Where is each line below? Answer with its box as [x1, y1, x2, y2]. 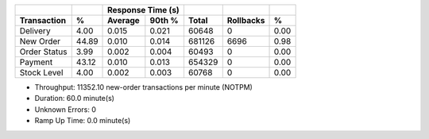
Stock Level [19, 68, 64, 78]
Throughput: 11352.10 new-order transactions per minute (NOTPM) [34, 83, 253, 91]
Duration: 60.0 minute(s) [34, 94, 115, 103]
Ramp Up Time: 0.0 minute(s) [34, 116, 131, 125]
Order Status [19, 46, 68, 57]
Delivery [19, 25, 51, 36]
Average [107, 15, 141, 25]
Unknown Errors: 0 [34, 104, 97, 114]
